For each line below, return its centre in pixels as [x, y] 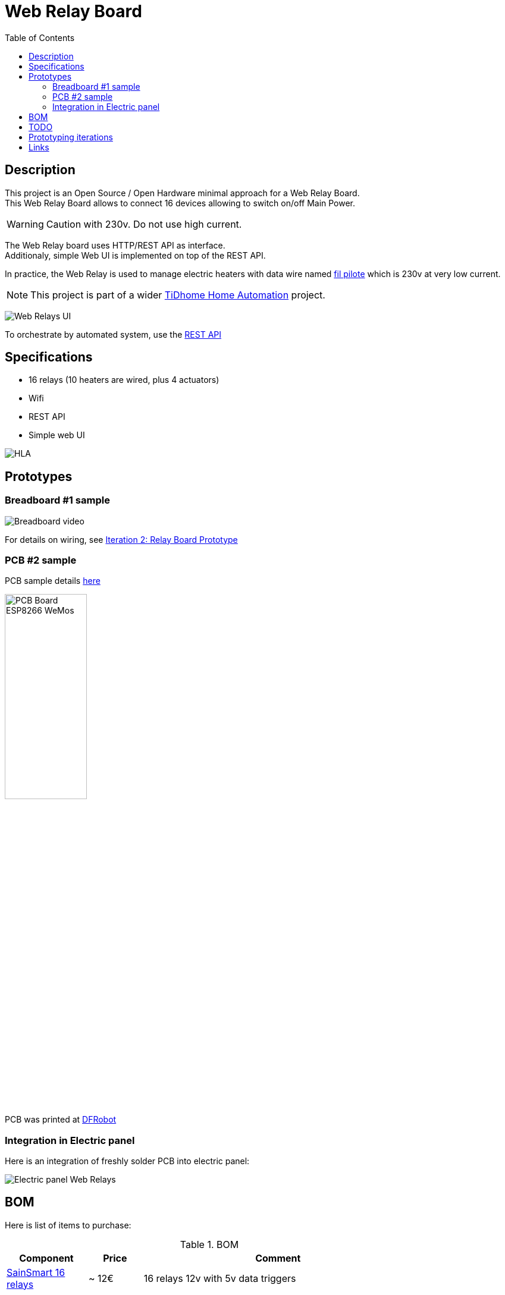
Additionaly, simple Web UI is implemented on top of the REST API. [135, 255]
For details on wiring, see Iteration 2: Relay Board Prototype [121, 539]
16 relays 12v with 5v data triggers [220, 1278]
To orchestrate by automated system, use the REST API [113, 334]
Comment [278, 1258]
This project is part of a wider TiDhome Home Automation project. [178, 295]
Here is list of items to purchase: [68, 1225]
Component [46, 1258]
